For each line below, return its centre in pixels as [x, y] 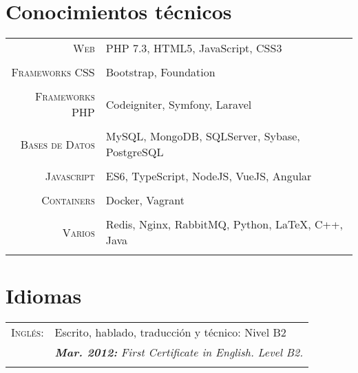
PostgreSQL [135, 152]
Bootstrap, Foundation [160, 72]
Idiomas [44, 296]
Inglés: [28, 332]
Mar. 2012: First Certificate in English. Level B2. [179, 352]
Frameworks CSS [53, 72]
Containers [68, 200]
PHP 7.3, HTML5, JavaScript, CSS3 [194, 48]
